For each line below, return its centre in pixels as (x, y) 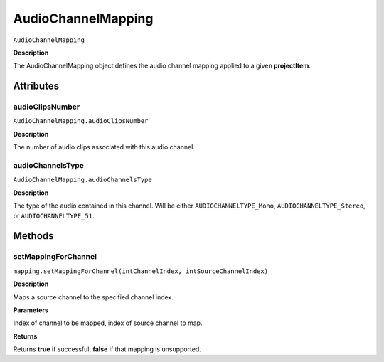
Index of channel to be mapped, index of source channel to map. (108, 323)
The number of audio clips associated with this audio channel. (104, 147)
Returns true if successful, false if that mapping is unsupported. (107, 349)
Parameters (31, 310)
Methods (33, 236)
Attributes (36, 86)
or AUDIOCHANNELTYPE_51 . (54, 215)
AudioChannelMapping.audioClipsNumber (81, 121)
